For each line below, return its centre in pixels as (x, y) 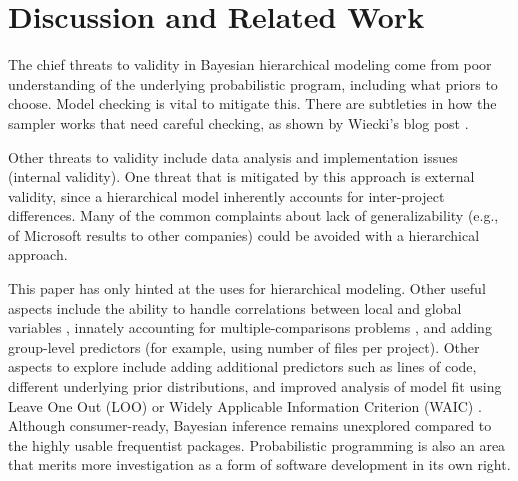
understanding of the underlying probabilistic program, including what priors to (253, 83)
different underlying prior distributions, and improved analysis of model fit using (255, 386)
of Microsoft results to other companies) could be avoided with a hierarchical (244, 234)
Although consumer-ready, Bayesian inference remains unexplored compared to (250, 425)
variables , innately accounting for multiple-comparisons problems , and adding (250, 327)
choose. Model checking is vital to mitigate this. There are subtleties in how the (252, 103)
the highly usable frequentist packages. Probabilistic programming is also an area (257, 444)
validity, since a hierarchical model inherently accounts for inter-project (226, 195)
